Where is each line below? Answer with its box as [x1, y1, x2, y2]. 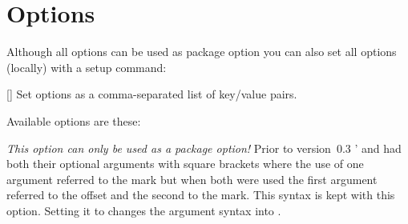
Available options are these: [6, 112, 141, 129]
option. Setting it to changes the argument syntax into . [6, 202, 281, 218]
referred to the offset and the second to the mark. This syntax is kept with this [6, 186, 395, 203]
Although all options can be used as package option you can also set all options [6, 43, 397, 60]
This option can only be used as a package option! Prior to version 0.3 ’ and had [6, 139, 402, 156]
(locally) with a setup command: [6, 58, 167, 75]
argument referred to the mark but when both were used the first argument [6, 170, 378, 187]
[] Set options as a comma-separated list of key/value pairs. [6, 86, 297, 102]
